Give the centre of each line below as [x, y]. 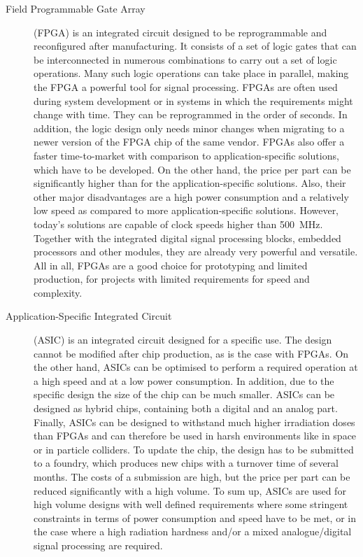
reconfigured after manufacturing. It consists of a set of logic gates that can [195, 46]
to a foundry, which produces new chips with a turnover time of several [186, 463]
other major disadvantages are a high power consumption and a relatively [191, 196]
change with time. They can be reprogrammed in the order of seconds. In [191, 114]
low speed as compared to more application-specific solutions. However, [186, 210]
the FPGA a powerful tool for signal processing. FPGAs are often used [186, 86]
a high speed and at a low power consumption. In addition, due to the [184, 380]
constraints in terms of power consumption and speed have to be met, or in [195, 517]
